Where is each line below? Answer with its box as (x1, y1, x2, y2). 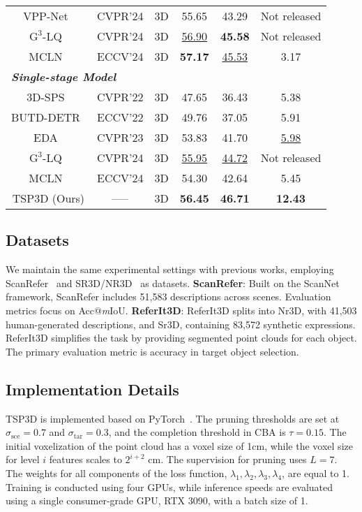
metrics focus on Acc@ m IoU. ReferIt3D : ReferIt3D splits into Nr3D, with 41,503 (6, 302, 357, 317)
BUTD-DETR (11, 109, 80, 125)
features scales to (49, 452, 122, 467)
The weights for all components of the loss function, (6, 465, 227, 480)
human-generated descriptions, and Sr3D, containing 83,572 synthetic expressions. (6, 316, 356, 331)
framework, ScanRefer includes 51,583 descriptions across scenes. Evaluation (6, 289, 331, 304)
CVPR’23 (96, 129, 144, 145)
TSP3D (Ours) (12, 190, 85, 206)
